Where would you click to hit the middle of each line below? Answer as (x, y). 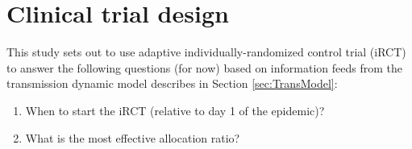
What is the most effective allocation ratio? (133, 137)
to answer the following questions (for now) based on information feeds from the (204, 67)
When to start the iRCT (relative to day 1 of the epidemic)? (175, 110)
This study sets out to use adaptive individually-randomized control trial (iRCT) (206, 52)
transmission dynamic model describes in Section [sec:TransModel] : (172, 83)
